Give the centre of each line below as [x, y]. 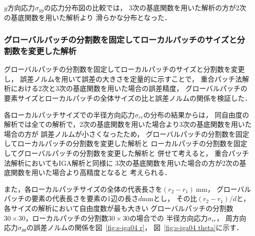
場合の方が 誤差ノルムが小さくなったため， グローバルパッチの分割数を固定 [127, 133]
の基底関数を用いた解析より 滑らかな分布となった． [88, 17]
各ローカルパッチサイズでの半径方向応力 [69, 114]
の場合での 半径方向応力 [169, 218]
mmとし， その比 [170, 198]
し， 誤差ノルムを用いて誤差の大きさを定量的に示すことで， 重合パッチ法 [123, 78]
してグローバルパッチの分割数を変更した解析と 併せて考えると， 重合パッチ [127, 153]
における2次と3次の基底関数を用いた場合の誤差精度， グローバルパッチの [129, 88]
